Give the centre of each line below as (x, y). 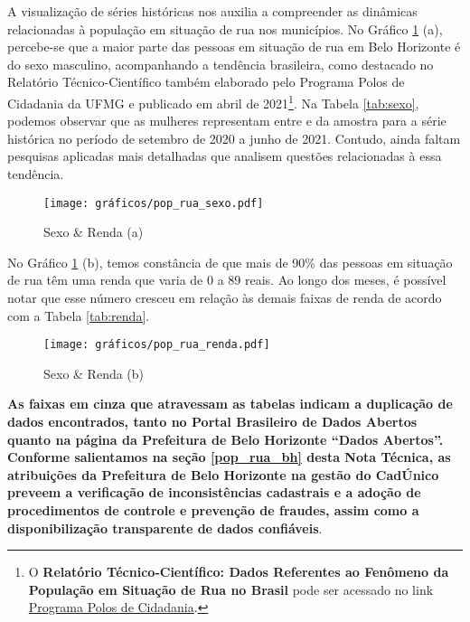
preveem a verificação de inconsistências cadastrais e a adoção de (214, 492)
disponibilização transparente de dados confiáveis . (165, 528)
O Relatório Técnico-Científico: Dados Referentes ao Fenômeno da (239, 572)
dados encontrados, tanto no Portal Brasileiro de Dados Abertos (212, 422)
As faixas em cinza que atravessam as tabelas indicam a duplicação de (230, 404)
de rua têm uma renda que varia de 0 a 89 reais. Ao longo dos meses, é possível (227, 280)
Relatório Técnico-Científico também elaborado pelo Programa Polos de (206, 82)
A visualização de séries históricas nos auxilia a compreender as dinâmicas (212, 11)
